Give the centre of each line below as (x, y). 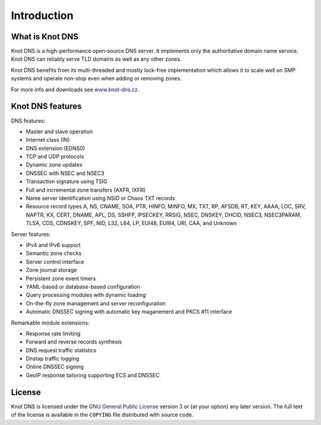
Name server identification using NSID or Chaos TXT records (100, 198)
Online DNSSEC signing (55, 367)
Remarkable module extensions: (50, 323)
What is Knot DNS (45, 37)
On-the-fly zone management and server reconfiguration (96, 303)
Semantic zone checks (54, 254)
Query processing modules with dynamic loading (86, 295)
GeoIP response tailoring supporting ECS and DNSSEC (93, 375)
